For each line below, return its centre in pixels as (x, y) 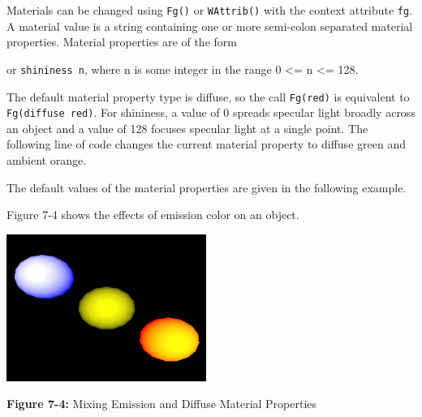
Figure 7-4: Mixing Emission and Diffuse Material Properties (162, 404)
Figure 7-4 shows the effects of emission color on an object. (153, 215)
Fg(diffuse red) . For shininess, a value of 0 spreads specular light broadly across (211, 112)
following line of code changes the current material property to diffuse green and (206, 144)
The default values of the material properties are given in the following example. (207, 187)
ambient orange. (47, 160)
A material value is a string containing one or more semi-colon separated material (210, 26)
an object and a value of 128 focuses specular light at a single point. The (187, 128)
